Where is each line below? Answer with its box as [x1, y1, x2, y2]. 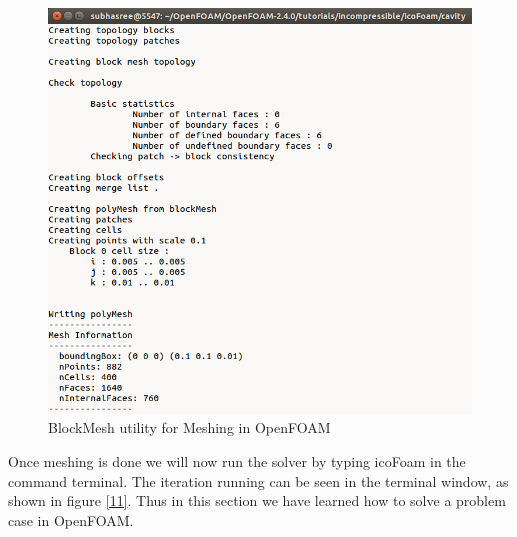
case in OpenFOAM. [8, 509, 134, 530]
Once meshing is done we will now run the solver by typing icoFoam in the [8, 451, 466, 472]
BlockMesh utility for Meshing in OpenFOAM [48, 417, 331, 438]
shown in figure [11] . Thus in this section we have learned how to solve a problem [8, 490, 506, 511]
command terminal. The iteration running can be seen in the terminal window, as [8, 470, 509, 491]
